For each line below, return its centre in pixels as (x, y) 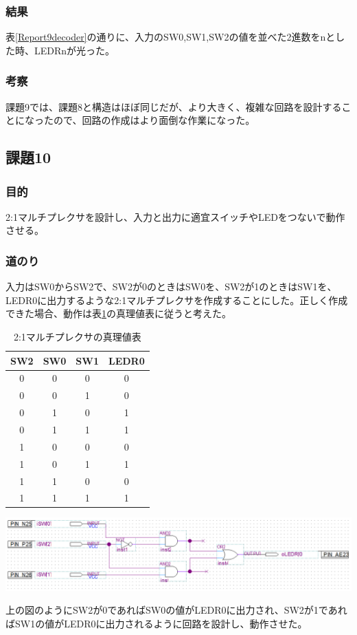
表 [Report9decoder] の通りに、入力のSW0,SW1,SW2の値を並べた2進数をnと (171, 37)
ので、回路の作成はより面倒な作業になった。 (154, 120)
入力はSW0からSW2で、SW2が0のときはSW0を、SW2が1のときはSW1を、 (171, 287)
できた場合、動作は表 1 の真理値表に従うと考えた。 (118, 313)
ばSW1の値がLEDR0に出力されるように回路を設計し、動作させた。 (157, 623)
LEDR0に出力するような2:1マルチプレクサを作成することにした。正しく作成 (177, 300)
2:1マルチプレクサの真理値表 (77, 336)
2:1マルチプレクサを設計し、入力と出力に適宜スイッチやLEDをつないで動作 (175, 216)
